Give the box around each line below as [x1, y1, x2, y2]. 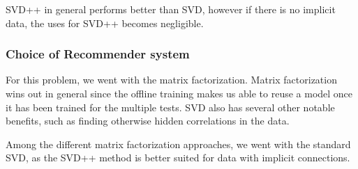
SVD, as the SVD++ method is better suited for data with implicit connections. [6, 150, 350, 165]
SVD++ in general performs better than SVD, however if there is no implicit [6, 2, 336, 16]
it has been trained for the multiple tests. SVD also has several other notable [6, 99, 335, 114]
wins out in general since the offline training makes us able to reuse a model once [6, 86, 353, 100]
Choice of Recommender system [6, 45, 190, 63]
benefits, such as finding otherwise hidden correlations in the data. [6, 113, 290, 128]
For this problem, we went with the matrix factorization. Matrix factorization [6, 72, 337, 87]
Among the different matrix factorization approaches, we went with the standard [6, 136, 351, 151]
